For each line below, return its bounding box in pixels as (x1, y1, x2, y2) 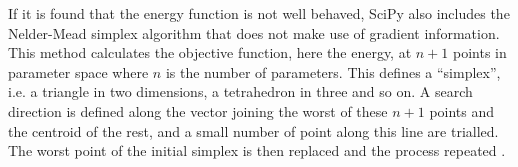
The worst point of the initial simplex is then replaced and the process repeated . (8, 140, 506, 161)
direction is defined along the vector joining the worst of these (8, 100, 388, 121)
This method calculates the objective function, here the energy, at (8, 42, 412, 63)
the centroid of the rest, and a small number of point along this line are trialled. (8, 120, 499, 141)
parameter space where (8, 61, 149, 82)
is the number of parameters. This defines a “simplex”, (165, 61, 501, 82)
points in (452, 42, 507, 63)
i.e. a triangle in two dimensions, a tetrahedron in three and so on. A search (8, 81, 473, 102)
